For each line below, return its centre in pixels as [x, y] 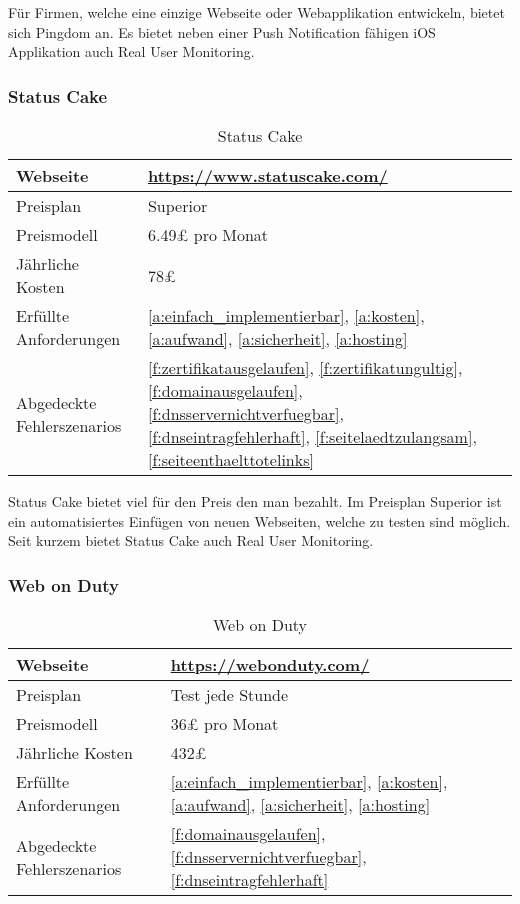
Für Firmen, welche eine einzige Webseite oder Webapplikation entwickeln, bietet [256, 12]
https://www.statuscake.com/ [267, 175]
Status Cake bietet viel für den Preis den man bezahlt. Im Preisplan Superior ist [255, 501]
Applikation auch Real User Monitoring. [131, 51]
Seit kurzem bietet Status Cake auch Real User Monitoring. [191, 540]
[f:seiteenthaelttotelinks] [230, 459]
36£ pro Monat [224, 723]
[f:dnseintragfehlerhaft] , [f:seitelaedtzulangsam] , [312, 436]
